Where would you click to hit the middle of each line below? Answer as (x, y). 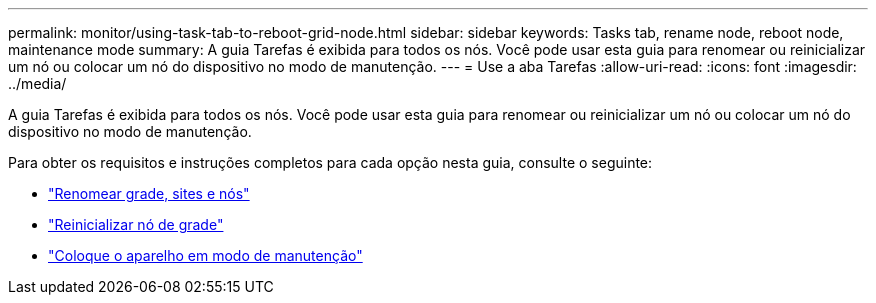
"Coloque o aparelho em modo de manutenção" (205, 255)
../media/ (37, 83)
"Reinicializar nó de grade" (136, 224)
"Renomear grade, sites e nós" (149, 193)
